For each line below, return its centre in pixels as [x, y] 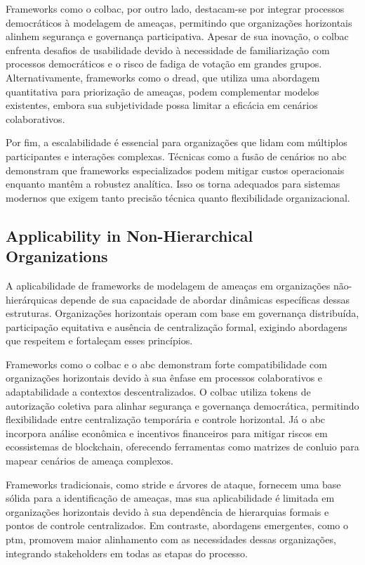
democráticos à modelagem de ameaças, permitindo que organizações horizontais [179, 22]
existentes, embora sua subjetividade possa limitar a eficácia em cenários [162, 105]
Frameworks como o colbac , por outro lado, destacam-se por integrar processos [175, 8]
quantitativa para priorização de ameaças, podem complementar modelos [162, 91]
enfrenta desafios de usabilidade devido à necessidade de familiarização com [168, 50]
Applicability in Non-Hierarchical [130, 235]
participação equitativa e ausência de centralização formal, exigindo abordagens [177, 326]
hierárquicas [32, 299]
